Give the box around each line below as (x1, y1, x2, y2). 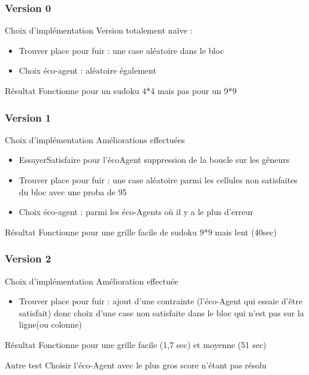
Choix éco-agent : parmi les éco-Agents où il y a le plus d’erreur (19, 205, 253, 218)
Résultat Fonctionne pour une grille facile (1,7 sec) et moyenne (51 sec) (5, 338, 266, 350)
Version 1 (5, 110, 51, 125)
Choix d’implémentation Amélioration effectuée (5, 274, 178, 287)
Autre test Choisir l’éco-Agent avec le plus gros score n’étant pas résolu (5, 358, 266, 371)
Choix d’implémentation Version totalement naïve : (5, 24, 193, 37)
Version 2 (5, 251, 51, 266)
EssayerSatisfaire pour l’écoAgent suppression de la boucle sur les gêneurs (19, 153, 290, 166)
